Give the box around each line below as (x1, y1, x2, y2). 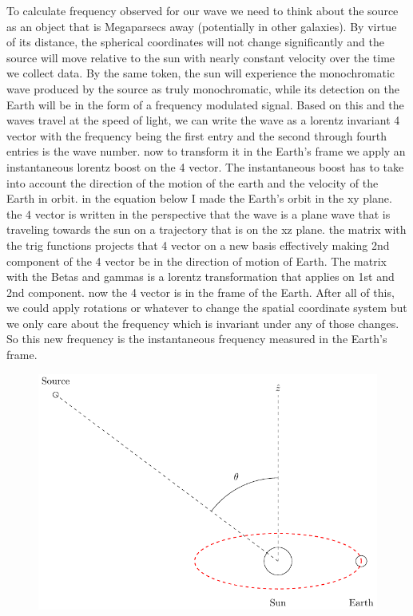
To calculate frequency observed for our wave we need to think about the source (6, 2, 399, 18)
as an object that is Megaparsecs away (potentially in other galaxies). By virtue (6, 18, 397, 34)
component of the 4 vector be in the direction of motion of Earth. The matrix (6, 252, 387, 269)
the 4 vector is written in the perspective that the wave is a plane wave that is (6, 205, 391, 222)
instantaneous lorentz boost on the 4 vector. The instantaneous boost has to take (6, 158, 404, 175)
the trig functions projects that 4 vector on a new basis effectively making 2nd (6, 236, 390, 253)
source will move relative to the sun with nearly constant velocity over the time (6, 49, 395, 65)
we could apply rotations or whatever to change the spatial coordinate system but (6, 299, 407, 316)
